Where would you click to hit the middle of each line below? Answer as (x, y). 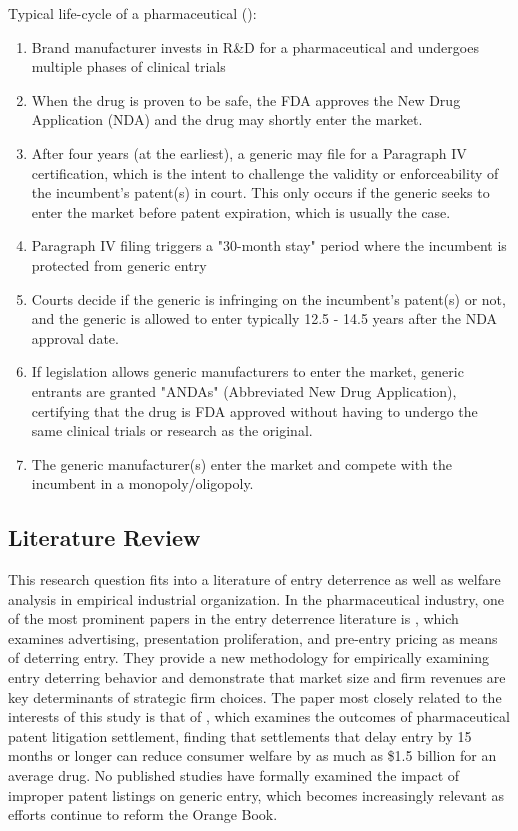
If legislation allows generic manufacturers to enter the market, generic (247, 371)
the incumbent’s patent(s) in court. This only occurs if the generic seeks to (260, 192)
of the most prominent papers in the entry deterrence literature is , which (233, 618)
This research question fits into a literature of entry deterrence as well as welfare (254, 579)
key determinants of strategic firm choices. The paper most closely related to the (255, 696)
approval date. (75, 337)
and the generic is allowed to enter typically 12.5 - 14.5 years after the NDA (264, 318)
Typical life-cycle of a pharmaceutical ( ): (132, 13)
